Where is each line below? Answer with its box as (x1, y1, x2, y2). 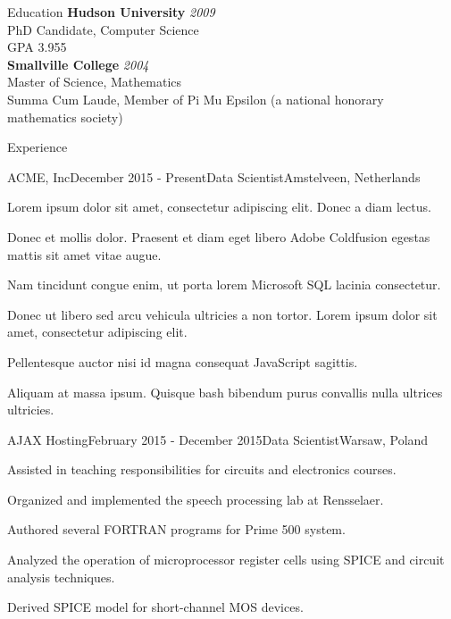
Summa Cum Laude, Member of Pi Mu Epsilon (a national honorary (7, 89, 384, 108)
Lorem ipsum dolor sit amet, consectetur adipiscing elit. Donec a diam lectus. (7, 197, 431, 216)
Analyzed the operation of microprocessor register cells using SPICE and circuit (7, 550, 445, 569)
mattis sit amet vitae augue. (7, 245, 162, 263)
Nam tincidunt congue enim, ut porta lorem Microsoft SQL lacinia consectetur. (7, 275, 441, 294)
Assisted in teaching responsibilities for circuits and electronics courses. (7, 460, 397, 479)
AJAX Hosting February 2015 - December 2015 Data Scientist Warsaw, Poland (7, 430, 429, 448)
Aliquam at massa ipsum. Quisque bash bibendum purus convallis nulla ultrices (7, 382, 443, 401)
